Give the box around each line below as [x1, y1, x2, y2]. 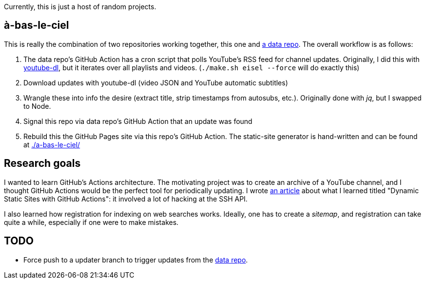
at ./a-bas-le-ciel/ [23, 140, 80, 149]
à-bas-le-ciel [4, 19, 69, 32]
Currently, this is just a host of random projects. [4, 2, 156, 11]
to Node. [23, 101, 51, 110]
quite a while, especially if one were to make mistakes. [4, 218, 179, 226]
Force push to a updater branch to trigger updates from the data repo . [23, 255, 248, 264]
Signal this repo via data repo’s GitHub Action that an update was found [23, 117, 252, 125]
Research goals [4, 157, 81, 170]
